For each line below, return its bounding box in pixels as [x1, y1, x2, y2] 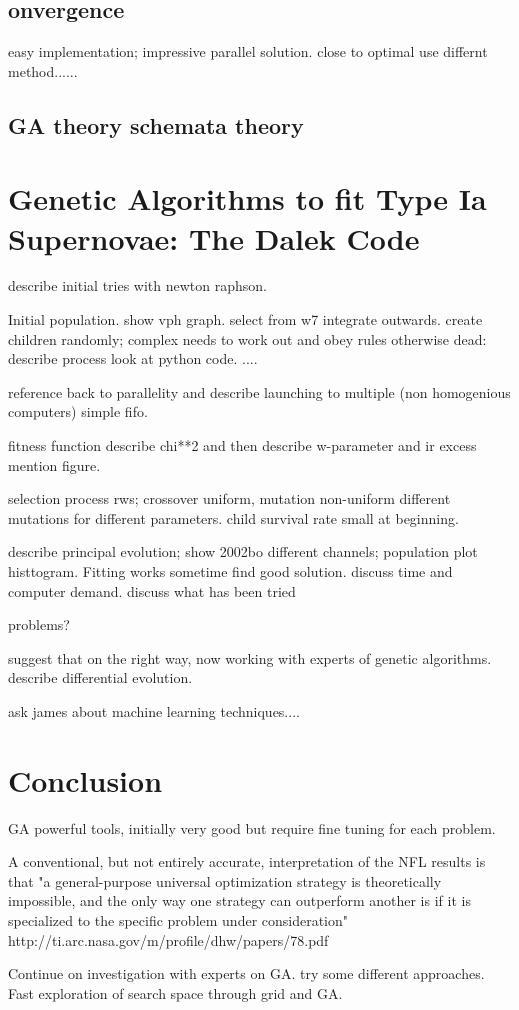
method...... [8, 60, 78, 81]
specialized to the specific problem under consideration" [8, 910, 349, 931]
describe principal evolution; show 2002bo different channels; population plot [8, 541, 478, 562]
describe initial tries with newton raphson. [8, 275, 267, 296]
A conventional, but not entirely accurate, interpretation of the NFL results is [8, 851, 486, 872]
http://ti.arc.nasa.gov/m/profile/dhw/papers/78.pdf [8, 929, 329, 950]
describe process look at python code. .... [8, 348, 258, 369]
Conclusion [8, 759, 163, 800]
